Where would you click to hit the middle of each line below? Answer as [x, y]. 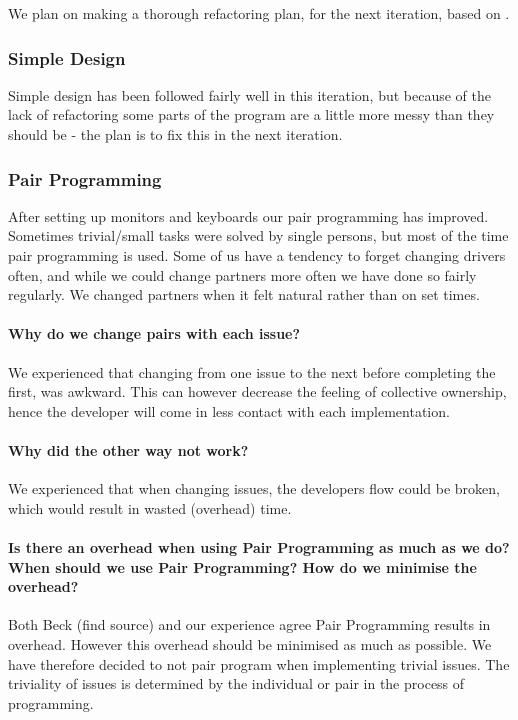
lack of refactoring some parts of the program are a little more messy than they [251, 114]
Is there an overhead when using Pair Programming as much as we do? [259, 546]
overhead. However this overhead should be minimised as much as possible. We [250, 643]
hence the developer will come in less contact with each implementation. [229, 410]
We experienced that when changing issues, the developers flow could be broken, [254, 488]
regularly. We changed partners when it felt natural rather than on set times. [244, 294]
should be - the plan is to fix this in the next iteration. [175, 134]
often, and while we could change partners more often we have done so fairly [242, 274]
